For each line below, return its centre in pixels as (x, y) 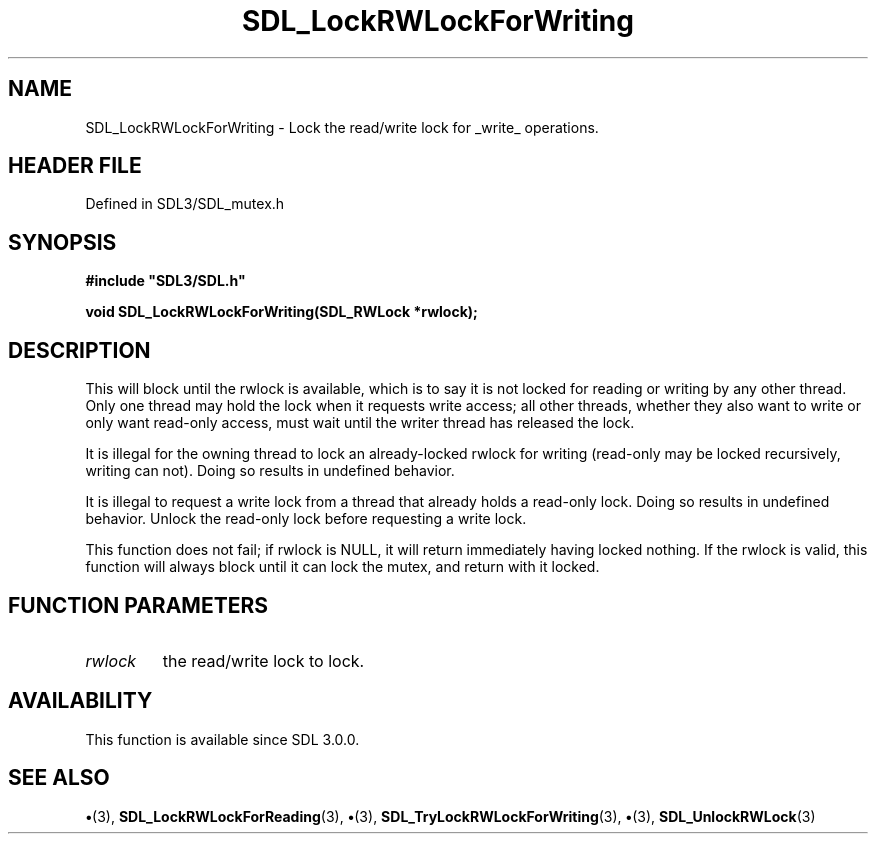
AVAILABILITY (80, 701)
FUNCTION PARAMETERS (138, 605)
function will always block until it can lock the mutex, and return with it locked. (342, 567)
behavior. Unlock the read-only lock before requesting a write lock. (306, 519)
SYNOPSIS (62, 242)
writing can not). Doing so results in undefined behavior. (270, 471)
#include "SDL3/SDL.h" (165, 281)
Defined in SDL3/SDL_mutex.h (185, 204)
